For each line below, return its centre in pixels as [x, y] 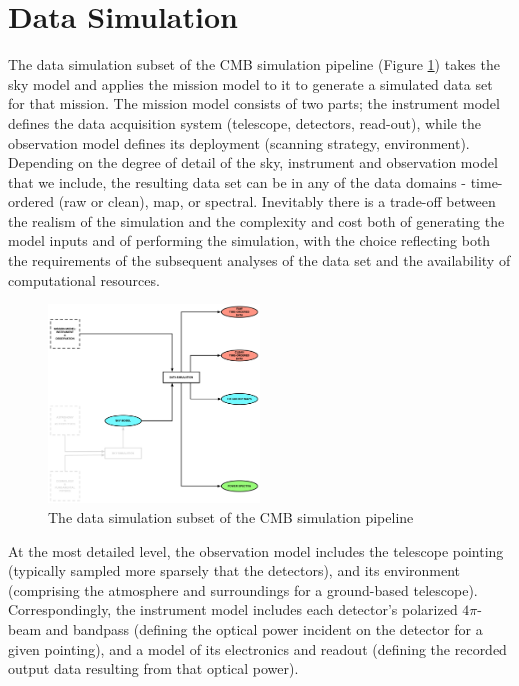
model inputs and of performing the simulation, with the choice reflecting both [249, 240]
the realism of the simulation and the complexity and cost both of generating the [256, 220]
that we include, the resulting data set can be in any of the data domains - [237, 181]
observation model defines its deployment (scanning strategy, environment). [239, 142]
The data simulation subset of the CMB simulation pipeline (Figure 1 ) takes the [254, 64]
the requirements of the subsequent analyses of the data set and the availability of [259, 260]
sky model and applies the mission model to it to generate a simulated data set [250, 83]
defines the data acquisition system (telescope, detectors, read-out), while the [245, 122]
